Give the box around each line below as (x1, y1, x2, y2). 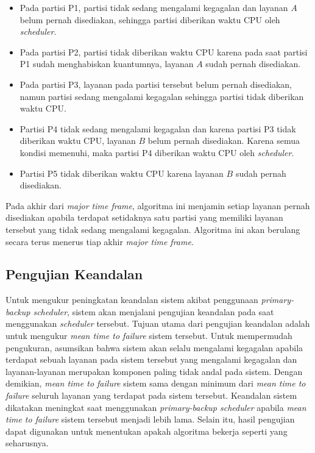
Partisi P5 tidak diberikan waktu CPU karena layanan (19, 166, 224, 179)
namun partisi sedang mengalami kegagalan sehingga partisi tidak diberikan (19, 90, 304, 102)
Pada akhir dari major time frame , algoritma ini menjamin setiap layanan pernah (5, 199, 310, 212)
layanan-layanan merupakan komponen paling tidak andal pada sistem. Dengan (5, 365, 303, 377)
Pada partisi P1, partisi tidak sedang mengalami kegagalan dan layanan (19, 1, 288, 13)
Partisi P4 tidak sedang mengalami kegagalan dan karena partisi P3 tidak (19, 122, 296, 135)
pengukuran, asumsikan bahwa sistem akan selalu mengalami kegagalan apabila (5, 341, 303, 354)
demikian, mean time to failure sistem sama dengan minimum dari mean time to (5, 377, 306, 390)
